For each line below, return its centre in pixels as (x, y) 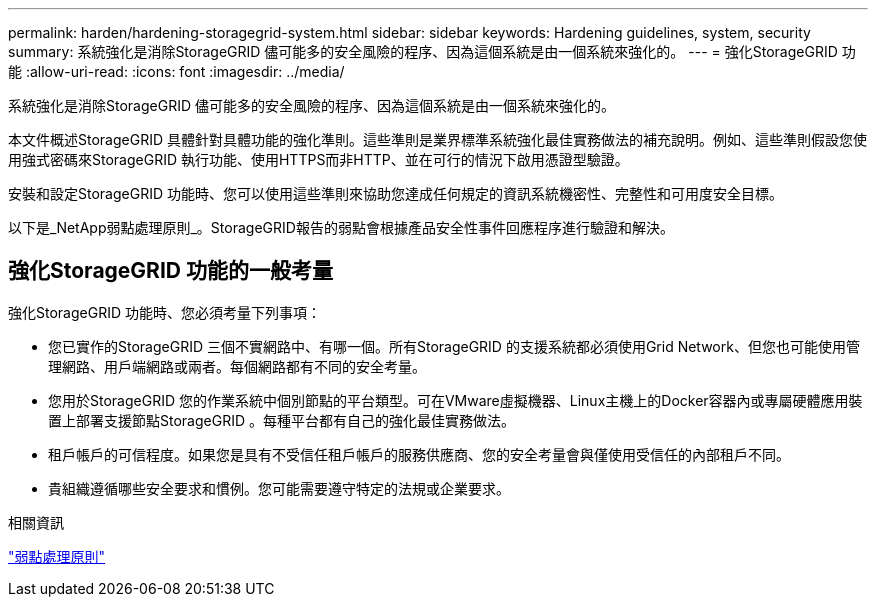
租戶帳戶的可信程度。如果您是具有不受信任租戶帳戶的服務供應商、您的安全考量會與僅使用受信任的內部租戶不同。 (419, 454)
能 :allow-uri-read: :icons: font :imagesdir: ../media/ (176, 71)
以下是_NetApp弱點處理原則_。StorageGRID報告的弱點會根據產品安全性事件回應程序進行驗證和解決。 (341, 227)
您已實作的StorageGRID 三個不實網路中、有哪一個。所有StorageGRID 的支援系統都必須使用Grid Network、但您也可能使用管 (454, 346)
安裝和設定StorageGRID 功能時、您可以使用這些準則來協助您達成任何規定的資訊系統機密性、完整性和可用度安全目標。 (395, 193)
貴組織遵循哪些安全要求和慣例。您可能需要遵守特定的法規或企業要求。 (279, 488)
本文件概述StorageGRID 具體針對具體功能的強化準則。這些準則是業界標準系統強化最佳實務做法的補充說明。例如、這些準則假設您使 (437, 139)
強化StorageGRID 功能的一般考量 (170, 271)
